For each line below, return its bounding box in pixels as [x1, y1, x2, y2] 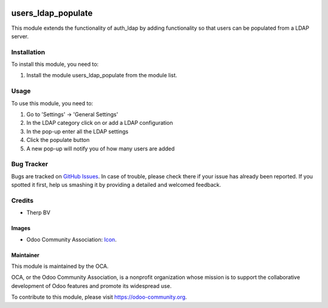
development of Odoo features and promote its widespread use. [11, 282, 172, 289]
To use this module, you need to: [11, 99, 94, 107]
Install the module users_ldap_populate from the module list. [26, 72, 177, 79]
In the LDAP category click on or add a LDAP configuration [26, 119, 173, 127]
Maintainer [11, 251, 39, 259]
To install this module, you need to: [11, 61, 99, 68]
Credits [11, 196, 33, 205]
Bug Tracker [11, 160, 49, 169]
